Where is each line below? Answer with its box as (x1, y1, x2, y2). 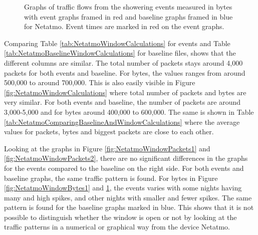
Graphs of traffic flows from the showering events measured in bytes (24, 2, 232, 12)
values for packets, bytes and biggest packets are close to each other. (4, 126, 214, 137)
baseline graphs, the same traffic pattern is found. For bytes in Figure (4, 172, 218, 183)
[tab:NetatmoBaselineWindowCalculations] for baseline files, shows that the (4, 48, 236, 58)
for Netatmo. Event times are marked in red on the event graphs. (24, 21, 224, 32)
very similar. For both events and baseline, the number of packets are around (4, 97, 241, 107)
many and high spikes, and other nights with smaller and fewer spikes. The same (4, 192, 252, 202)
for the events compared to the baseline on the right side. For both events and (4, 162, 244, 173)
